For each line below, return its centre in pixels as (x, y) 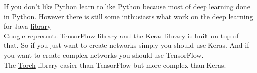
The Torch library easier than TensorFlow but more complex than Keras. (115, 64)
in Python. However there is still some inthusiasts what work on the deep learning (128, 16)
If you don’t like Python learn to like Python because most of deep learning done (127, 6)
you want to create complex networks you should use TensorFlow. (104, 55)
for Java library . (28, 26)
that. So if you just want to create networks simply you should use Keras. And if (127, 45)
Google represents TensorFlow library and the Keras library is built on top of (121, 35)
